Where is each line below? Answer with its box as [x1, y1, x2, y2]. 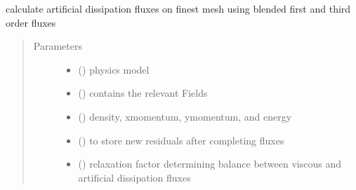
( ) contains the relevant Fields [78, 86, 208, 100]
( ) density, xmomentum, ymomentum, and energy [78, 109, 292, 123]
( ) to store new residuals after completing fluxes [78, 133, 284, 147]
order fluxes [6, 15, 56, 29]
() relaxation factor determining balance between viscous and [78, 156, 341, 171]
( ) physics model [78, 62, 150, 76]
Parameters [33, 39, 82, 53]
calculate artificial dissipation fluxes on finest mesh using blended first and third [6, 1, 351, 15]
